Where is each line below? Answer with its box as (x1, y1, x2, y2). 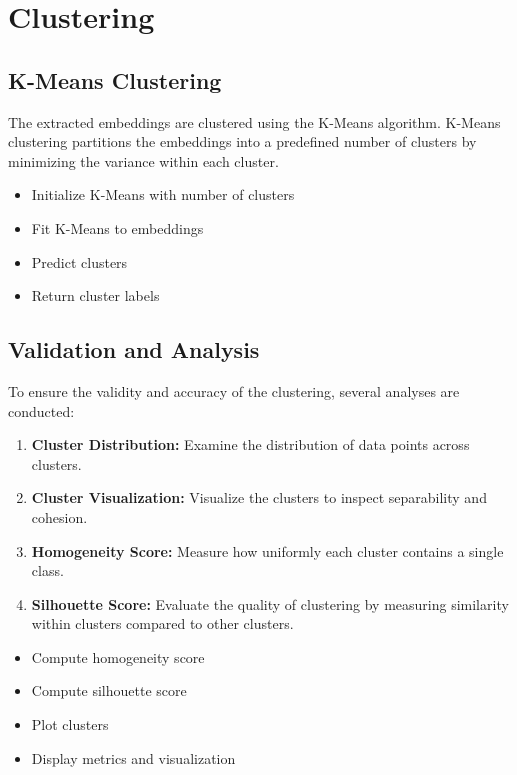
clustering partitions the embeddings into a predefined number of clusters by (8, 131, 477, 152)
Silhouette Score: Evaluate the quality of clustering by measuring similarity (31, 593, 509, 614)
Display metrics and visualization (31, 747, 236, 768)
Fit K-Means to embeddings (31, 217, 204, 238)
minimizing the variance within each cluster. (8, 150, 279, 171)
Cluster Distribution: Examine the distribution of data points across (31, 434, 470, 455)
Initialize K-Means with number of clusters (31, 184, 295, 205)
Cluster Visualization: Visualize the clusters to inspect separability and (31, 487, 487, 508)
